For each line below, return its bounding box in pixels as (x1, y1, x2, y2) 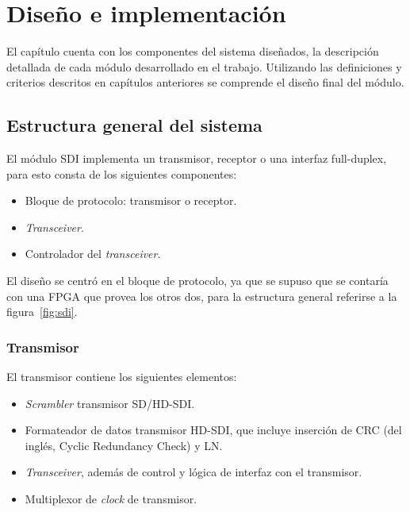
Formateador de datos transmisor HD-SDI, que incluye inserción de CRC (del (25, 422, 402, 438)
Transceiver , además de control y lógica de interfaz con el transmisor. (25, 464, 362, 480)
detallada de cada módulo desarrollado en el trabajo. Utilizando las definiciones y (6, 58, 402, 75)
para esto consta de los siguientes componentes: (6, 165, 237, 182)
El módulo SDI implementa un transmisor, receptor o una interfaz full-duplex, (6, 150, 387, 167)
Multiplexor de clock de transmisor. (25, 491, 197, 507)
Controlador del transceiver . (25, 245, 161, 262)
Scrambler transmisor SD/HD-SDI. (25, 395, 195, 411)
